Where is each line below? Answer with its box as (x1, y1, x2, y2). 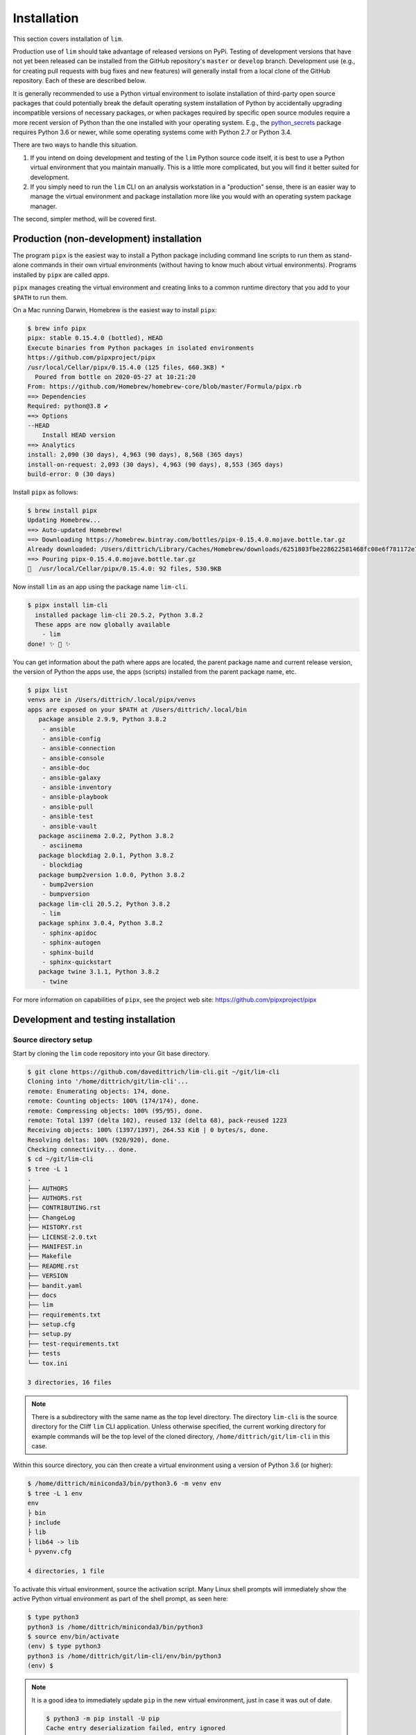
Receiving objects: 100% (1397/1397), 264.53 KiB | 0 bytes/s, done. (27, 1126, 269, 1134)
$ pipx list (27, 686, 69, 694)
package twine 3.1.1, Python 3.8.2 (38, 968, 159, 976)
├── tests (27, 1350, 61, 1357)
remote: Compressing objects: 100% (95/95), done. (27, 1107, 204, 1115)
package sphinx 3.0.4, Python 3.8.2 (38, 920, 163, 927)
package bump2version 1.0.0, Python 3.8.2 (38, 871, 185, 879)
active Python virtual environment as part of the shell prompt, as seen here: (12, 1595, 229, 1603)
